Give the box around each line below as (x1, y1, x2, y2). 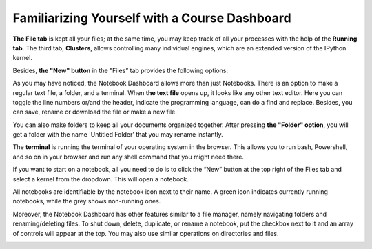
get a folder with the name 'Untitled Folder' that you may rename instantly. (12, 130, 223, 139)
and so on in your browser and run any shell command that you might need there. (12, 152, 245, 161)
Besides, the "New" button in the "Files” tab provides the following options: (12, 66, 229, 74)
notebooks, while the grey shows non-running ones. (12, 197, 161, 206)
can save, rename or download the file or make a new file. (12, 108, 177, 117)
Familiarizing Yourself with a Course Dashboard (12, 10, 292, 26)
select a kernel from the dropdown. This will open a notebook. (12, 175, 189, 183)
